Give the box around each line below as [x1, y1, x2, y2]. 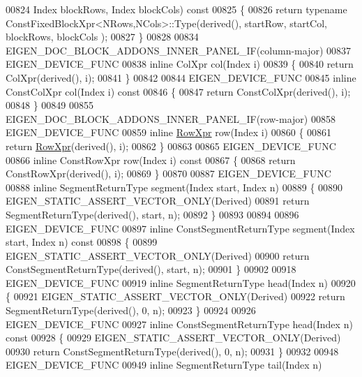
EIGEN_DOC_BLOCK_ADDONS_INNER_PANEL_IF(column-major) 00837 [6, 43, 352, 57]
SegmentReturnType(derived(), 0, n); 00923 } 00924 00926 [6, 303, 256, 318]
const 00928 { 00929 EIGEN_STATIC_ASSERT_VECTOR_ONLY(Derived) [6, 330, 341, 345]
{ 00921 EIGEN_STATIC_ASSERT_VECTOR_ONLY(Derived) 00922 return [6, 289, 345, 304]
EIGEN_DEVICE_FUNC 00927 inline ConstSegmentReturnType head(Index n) [6, 316, 353, 331]
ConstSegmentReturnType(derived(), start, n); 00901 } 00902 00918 [6, 262, 296, 276]
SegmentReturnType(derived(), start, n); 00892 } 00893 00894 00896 [6, 207, 299, 221]
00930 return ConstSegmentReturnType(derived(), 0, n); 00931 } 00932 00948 [6, 343, 339, 358]
